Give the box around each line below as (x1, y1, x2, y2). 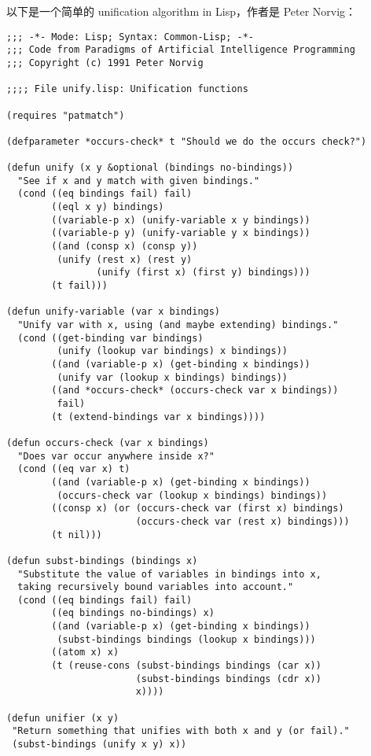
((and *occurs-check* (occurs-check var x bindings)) (51, 385, 339, 396)
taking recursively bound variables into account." (17, 581, 294, 593)
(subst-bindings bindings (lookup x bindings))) (57, 633, 316, 645)
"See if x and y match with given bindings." (17, 175, 260, 186)
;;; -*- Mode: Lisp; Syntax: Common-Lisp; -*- (6, 31, 254, 42)
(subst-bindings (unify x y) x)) (12, 739, 187, 750)
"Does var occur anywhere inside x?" (17, 450, 215, 462)
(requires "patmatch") (6, 109, 125, 121)
